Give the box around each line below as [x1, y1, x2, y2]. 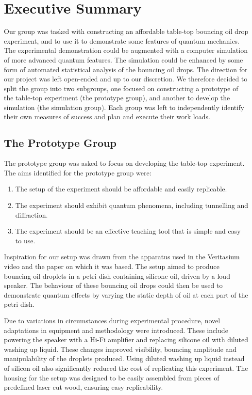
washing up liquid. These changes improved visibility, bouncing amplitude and [4, 344, 237, 354]
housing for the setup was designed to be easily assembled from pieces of [4, 372, 219, 382]
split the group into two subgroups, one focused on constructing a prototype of [4, 83, 238, 93]
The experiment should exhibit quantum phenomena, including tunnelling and [15, 200, 249, 210]
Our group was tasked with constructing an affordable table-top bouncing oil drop [4, 26, 249, 36]
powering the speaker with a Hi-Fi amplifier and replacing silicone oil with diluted [4, 334, 248, 345]
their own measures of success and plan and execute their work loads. [4, 111, 210, 122]
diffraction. [15, 209, 48, 220]
